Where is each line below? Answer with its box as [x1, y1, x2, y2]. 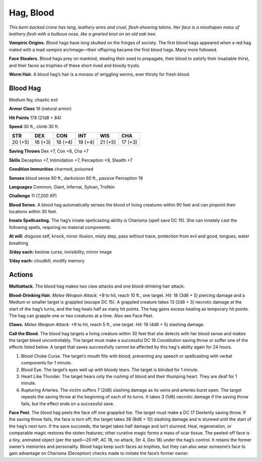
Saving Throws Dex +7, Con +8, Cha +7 [9, 148, 89, 154]
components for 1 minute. [21, 360, 72, 366]
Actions [9, 271, 33, 279]
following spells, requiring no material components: [9, 224, 112, 230]
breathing [9, 240, 29, 246]
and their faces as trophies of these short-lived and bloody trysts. [9, 62, 140, 68]
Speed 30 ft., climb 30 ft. [9, 123, 59, 129]
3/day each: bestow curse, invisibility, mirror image [9, 249, 112, 255]
